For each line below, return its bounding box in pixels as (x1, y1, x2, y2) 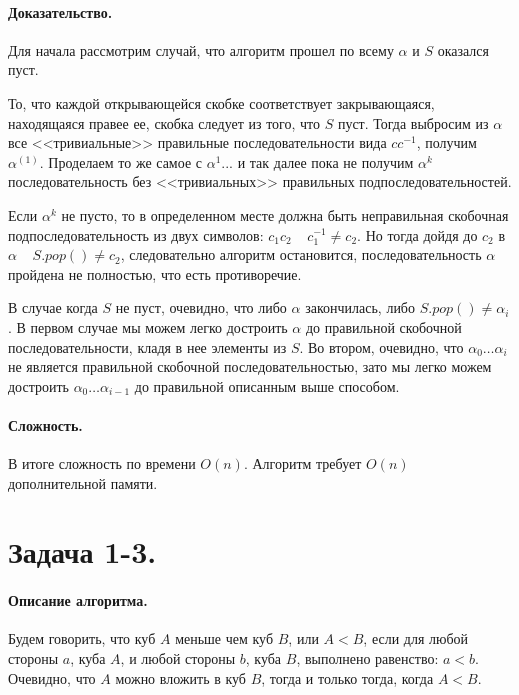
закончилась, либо (305, 297, 415, 318)
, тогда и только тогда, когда (261, 667, 434, 688)
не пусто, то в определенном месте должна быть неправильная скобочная (61, 204, 509, 225)
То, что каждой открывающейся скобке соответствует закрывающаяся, (8, 92, 435, 113)
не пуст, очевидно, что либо (115, 297, 287, 318)
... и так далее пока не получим (221, 151, 414, 172)
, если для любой (363, 628, 469, 649)
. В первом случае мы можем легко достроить (8, 316, 288, 337)
